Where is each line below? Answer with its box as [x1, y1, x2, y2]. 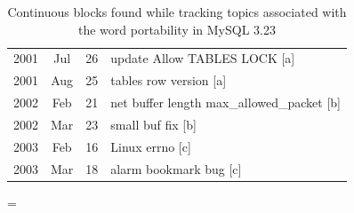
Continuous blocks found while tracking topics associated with [7, 3, 347, 20]
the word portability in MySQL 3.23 [78, 20, 276, 38]
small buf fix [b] [110, 114, 197, 133]
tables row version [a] [110, 71, 227, 90]
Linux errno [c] [110, 137, 191, 155]
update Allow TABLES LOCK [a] [110, 49, 295, 67]
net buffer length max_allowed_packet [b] [110, 93, 341, 112]
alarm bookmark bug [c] [110, 159, 242, 177]
